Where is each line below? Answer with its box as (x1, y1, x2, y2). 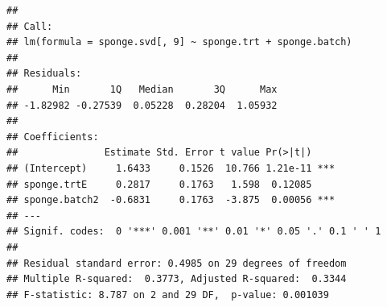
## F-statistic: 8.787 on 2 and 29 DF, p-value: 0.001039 (6, 288, 329, 301)
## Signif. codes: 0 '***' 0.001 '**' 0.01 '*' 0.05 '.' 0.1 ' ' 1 (6, 226, 381, 238)
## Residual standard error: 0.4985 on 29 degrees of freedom (6, 257, 347, 269)
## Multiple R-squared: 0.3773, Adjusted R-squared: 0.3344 (6, 273, 347, 285)
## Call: (6, 20, 53, 32)
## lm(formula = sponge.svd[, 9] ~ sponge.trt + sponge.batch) (6, 36, 352, 48)
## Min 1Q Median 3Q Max (6, 83, 278, 95)
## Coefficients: (6, 131, 99, 143)
